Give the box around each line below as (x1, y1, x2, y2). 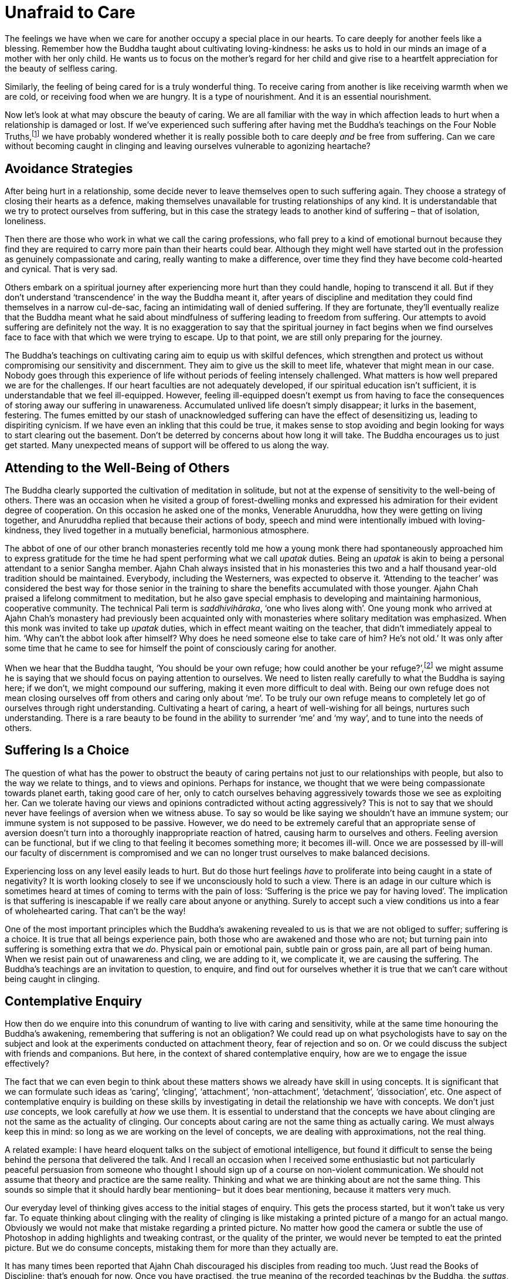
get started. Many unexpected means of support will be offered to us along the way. (5, 440, 329, 451)
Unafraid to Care (5, 2, 135, 22)
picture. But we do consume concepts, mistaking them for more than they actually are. (5, 1243, 338, 1253)
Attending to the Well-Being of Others (5, 460, 230, 475)
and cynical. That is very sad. (5, 264, 118, 275)
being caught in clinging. (5, 973, 100, 984)
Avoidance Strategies (5, 161, 133, 176)
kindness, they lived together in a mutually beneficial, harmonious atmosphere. (5, 525, 309, 536)
